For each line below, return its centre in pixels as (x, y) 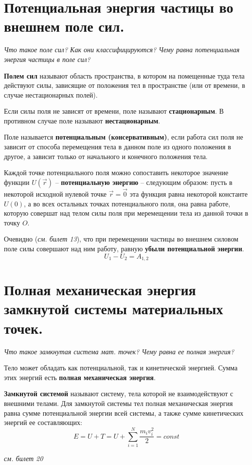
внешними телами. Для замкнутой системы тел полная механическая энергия (118, 403)
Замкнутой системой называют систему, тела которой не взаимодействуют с (119, 394)
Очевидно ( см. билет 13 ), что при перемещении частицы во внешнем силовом (121, 239)
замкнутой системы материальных (114, 309)
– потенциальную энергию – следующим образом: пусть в (144, 182)
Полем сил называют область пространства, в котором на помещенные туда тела (124, 75)
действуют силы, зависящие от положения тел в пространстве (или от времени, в (125, 85)
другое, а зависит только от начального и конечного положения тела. (106, 156)
